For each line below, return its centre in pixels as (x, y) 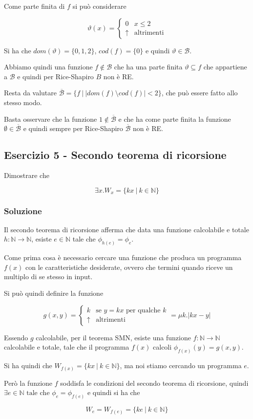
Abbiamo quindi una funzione (48, 67)
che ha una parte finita (148, 67)
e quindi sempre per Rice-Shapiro (73, 128)
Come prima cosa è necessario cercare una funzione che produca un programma (123, 257)
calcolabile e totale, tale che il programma (67, 347)
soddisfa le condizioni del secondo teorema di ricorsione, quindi (154, 383)
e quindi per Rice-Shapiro (55, 76)
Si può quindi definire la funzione (54, 293)
